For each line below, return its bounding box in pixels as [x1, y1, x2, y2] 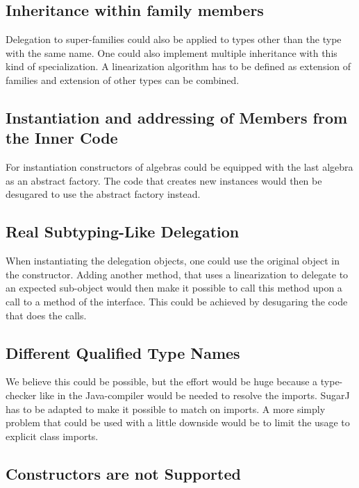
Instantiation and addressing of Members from [6, 106, 348, 128]
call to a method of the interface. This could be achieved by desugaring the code [6, 294, 348, 308]
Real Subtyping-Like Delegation [6, 221, 240, 242]
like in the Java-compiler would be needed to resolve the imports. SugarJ [40, 387, 350, 402]
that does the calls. [6, 308, 87, 322]
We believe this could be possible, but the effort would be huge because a [6, 374, 318, 389]
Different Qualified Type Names [6, 342, 240, 363]
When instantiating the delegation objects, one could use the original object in [6, 253, 340, 268]
